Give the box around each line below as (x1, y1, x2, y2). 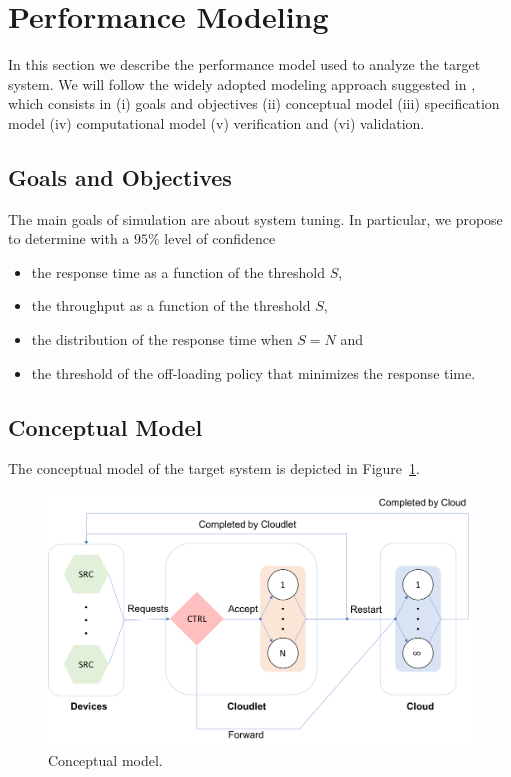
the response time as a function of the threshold (31, 261, 326, 282)
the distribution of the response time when (31, 329, 293, 350)
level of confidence (164, 228, 276, 249)
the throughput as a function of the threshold (31, 295, 311, 316)
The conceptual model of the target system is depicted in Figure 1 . (8, 458, 420, 479)
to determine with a (8, 228, 130, 249)
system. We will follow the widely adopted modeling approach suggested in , (8, 73, 476, 94)
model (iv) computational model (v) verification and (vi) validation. (8, 112, 425, 133)
